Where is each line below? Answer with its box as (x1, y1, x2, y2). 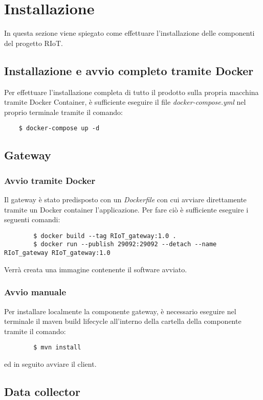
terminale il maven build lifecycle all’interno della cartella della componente (4, 316, 242, 326)
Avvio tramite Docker (4, 174, 96, 186)
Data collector (4, 383, 80, 399)
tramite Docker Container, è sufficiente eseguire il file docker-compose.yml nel (4, 97, 246, 107)
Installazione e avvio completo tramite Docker (4, 62, 254, 78)
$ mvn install (33, 344, 81, 351)
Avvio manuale (4, 286, 67, 298)
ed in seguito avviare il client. (4, 358, 97, 369)
